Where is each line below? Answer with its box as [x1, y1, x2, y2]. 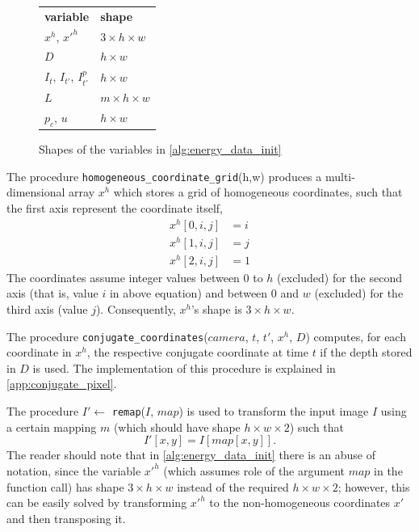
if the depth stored [320, 344, 413, 361]
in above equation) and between [109, 285, 268, 302]
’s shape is [191, 301, 242, 318]
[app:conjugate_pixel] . [6, 375, 117, 392]
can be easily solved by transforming [6, 494, 187, 511]
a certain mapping [6, 418, 97, 435]
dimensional [6, 184, 65, 201]
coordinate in [6, 344, 72, 361]
